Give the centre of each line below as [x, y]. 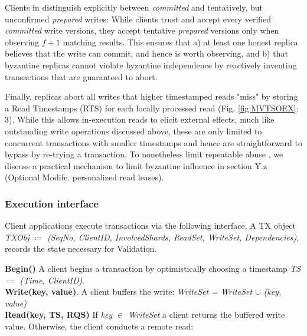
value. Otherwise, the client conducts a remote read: [99, 326]
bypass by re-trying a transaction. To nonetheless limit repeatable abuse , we [144, 154]
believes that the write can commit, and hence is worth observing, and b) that [146, 53]
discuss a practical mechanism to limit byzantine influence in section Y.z [136, 165]
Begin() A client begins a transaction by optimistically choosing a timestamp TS [153, 268]
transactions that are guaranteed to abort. [81, 76]
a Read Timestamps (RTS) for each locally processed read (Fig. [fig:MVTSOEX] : [152, 108]
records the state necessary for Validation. [81, 248]
